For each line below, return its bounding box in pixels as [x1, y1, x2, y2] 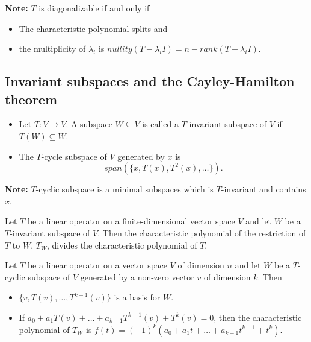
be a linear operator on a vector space [27, 259, 167, 271]
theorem [5, 89, 58, 108]
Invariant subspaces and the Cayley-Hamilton [5, 72, 295, 90]
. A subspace [66, 118, 112, 130]
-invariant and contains [221, 183, 306, 195]
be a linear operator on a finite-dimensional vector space [27, 215, 235, 227]
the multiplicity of [19, 42, 86, 55]
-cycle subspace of [41, 150, 107, 162]
